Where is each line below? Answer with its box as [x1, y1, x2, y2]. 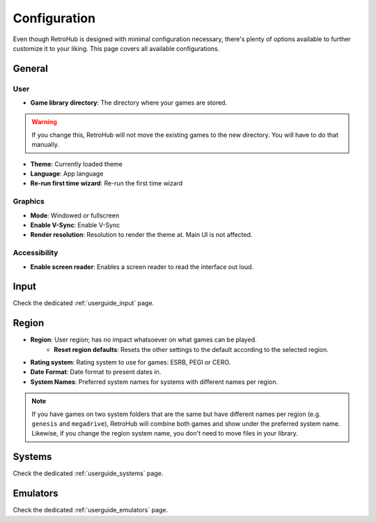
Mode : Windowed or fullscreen [30, 211, 120, 220]
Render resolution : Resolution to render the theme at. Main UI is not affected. [30, 231, 253, 239]
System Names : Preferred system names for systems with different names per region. [30, 377, 279, 386]
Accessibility [13, 248, 58, 258]
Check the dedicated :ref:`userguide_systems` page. [13, 469, 164, 477]
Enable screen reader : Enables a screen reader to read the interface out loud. [30, 262, 254, 271]
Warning [31, 118, 57, 126]
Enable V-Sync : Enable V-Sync [30, 220, 120, 229]
